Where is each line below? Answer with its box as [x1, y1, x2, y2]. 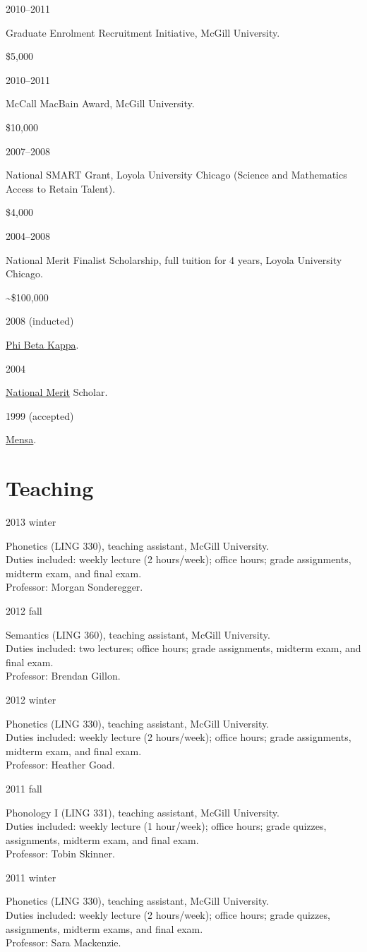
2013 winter [6, 514, 56, 529]
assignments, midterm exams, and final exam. [6, 921, 203, 936]
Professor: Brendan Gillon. [6, 668, 121, 683]
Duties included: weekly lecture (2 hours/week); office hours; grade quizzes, [6, 908, 330, 922]
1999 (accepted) [6, 408, 74, 423]
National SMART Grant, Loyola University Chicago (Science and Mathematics [6, 167, 347, 182]
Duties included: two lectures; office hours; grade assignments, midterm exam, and [6, 641, 361, 656]
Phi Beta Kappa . [6, 337, 79, 351]
